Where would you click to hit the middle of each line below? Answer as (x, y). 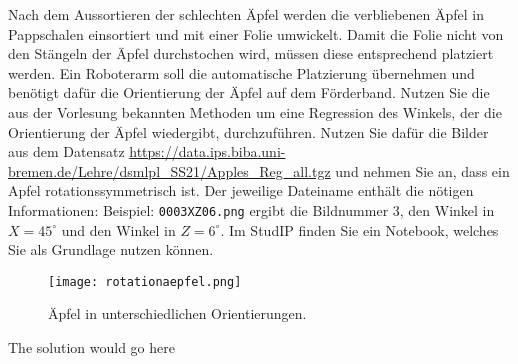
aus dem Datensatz (66, 151)
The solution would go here (91, 347)
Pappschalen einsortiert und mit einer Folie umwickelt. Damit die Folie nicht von (256, 33)
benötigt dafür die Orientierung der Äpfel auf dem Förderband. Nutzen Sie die (249, 92)
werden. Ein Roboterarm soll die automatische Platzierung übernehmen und (241, 72)
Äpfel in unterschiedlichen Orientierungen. (177, 313)
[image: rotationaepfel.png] (145, 281)
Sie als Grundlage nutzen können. (111, 249)
